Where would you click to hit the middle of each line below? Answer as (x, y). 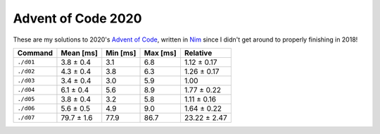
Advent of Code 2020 (77, 18)
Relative (198, 53)
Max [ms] (160, 53)
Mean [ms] (79, 53)
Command (35, 53)
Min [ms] (121, 53)
